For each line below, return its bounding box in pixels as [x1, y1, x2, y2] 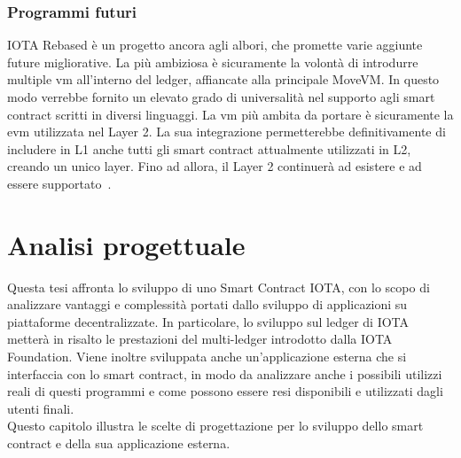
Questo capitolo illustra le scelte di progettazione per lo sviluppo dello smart [7, 416, 424, 435]
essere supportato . [7, 174, 112, 192]
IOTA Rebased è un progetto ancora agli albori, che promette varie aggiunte [7, 35, 423, 54]
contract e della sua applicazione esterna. [7, 434, 230, 453]
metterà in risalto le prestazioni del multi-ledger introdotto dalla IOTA [7, 330, 393, 348]
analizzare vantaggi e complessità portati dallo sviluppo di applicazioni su [7, 295, 408, 314]
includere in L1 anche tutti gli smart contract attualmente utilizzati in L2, [7, 139, 411, 158]
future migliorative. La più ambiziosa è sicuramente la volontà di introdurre [7, 52, 418, 71]
